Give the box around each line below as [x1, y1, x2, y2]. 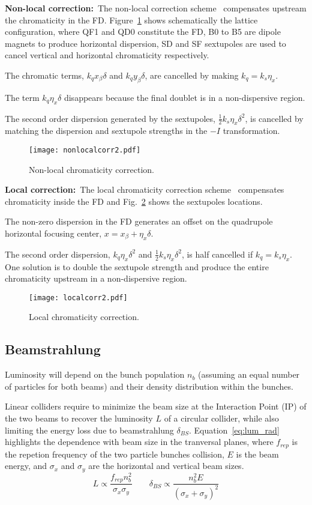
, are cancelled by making [145, 68, 239, 81]
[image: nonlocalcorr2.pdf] [29, 145, 141, 154]
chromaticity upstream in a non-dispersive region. [5, 272, 187, 285]
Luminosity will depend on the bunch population [5, 368, 185, 381]
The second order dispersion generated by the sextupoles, [5, 112, 215, 124]
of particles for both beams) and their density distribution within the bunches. [5, 380, 293, 392]
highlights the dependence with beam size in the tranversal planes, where [5, 435, 274, 448]
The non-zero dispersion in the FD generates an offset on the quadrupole [5, 215, 273, 228]
